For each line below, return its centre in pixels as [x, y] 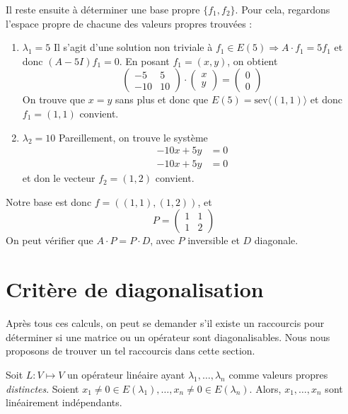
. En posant [144, 61]
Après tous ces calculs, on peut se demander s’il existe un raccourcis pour [165, 323]
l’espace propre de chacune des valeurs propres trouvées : [129, 23]
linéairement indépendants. [64, 402]
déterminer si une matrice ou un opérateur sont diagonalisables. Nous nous [168, 337]
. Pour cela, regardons [283, 9]
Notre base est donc [49, 201]
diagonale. [276, 240]
